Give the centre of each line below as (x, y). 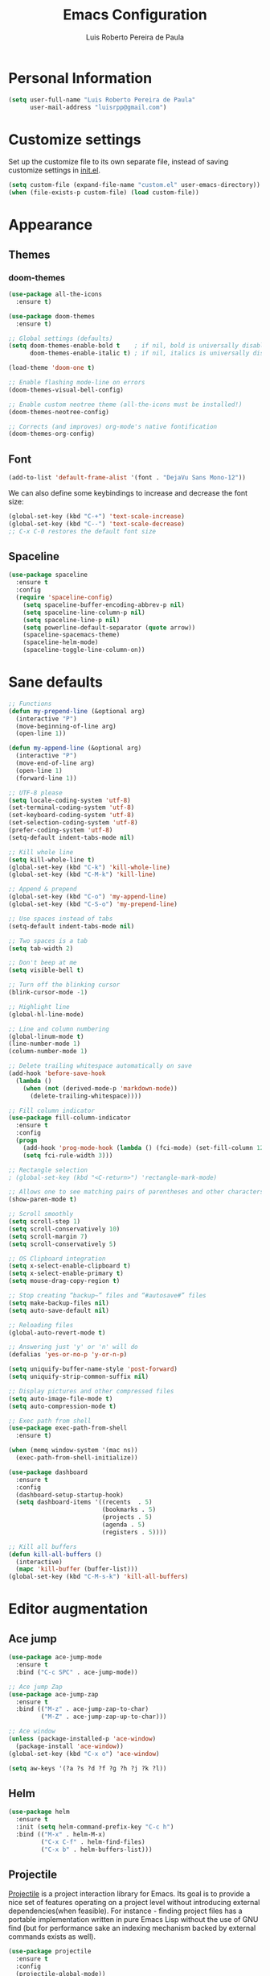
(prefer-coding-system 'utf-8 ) (61, 830)
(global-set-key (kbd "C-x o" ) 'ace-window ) (84, 1754)
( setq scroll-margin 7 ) (48, 1236)
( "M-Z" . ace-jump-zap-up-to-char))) (104, 1717)
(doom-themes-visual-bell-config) (66, 390)
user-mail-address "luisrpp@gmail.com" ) (98, 107)
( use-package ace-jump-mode (55, 1658)
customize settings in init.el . (54, 170)
